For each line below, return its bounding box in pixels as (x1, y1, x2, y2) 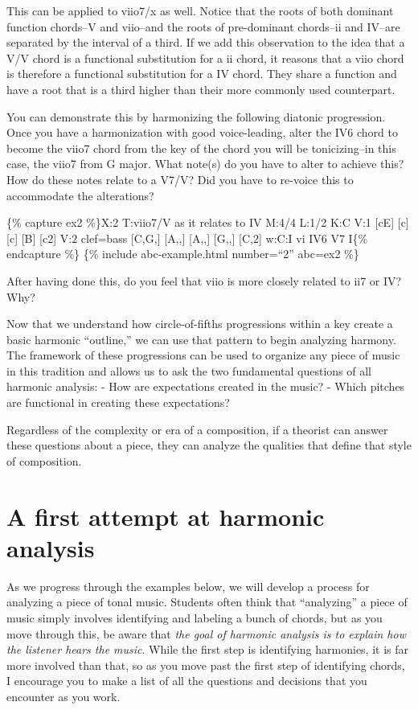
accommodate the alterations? (6, 187, 154, 203)
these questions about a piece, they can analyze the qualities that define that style (6, 437, 412, 453)
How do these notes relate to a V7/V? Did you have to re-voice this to (6, 170, 354, 187)
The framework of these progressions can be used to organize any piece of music (6, 347, 400, 363)
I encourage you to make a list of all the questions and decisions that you (6, 672, 367, 689)
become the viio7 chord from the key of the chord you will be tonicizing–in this (6, 139, 396, 156)
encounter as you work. (6, 687, 121, 704)
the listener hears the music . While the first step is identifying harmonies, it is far (6, 641, 409, 658)
